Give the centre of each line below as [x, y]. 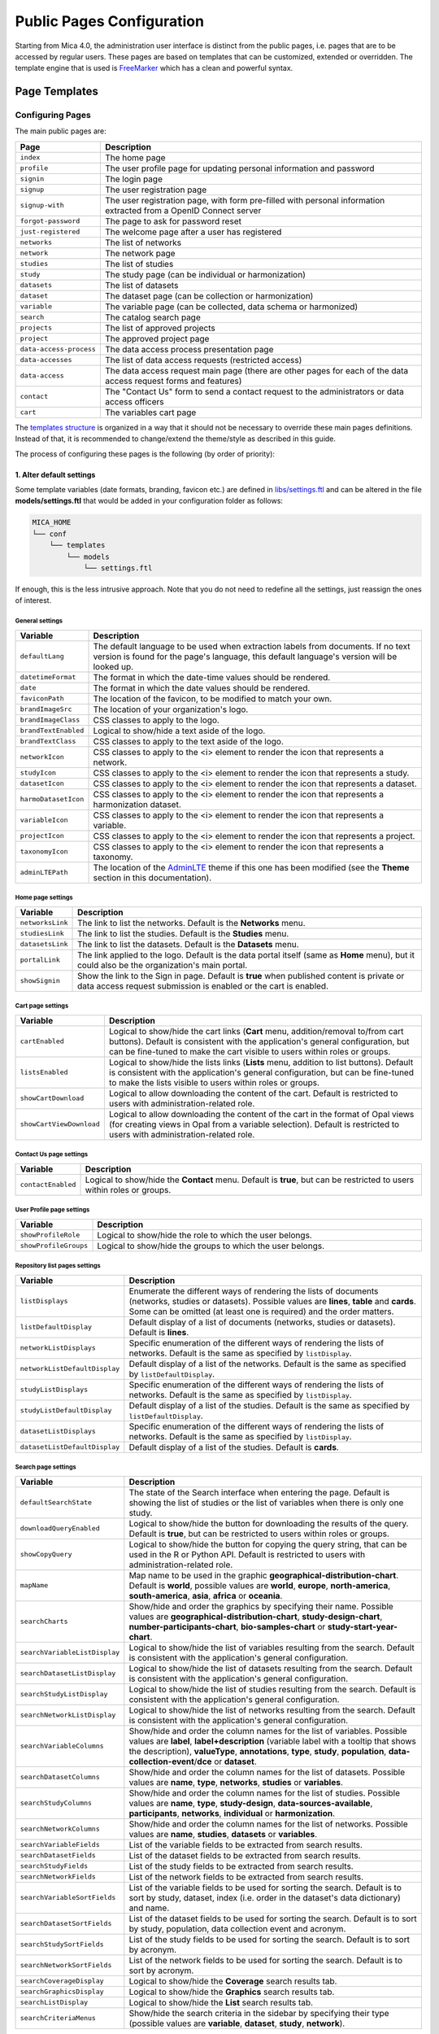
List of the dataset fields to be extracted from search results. [245, 1855]
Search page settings [46, 1467]
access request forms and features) [173, 381]
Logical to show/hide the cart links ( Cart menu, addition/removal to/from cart [256, 1031]
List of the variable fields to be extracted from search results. [246, 1844]
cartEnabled [42, 1041]
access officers [134, 401]
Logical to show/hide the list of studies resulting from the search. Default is [272, 1689]
